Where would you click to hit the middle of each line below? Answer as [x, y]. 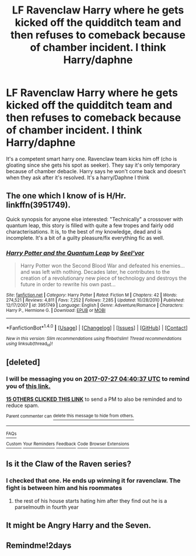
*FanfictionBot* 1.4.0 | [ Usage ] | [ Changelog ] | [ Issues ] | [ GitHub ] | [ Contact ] [97, 327]
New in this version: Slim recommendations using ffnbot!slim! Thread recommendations [94, 338]
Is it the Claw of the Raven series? [69, 464]
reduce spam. [23, 405]
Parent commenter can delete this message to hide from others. [70, 416]
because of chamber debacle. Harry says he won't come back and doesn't [96, 171]
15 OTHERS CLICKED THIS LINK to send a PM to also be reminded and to [94, 399]
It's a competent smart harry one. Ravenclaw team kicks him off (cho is [92, 159]
